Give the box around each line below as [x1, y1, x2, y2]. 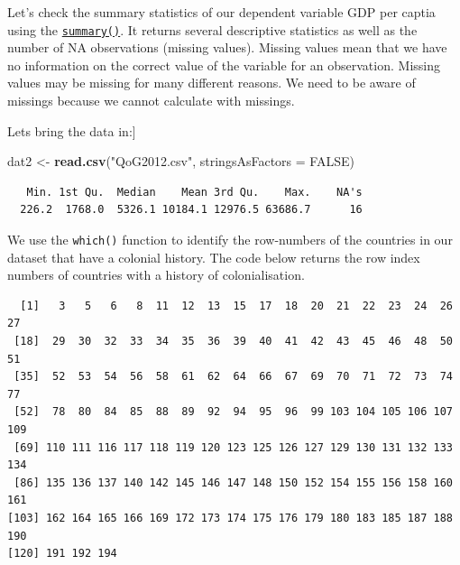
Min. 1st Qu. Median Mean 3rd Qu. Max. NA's [26, 185, 363, 199]
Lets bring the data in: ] [7, 121, 136, 140]
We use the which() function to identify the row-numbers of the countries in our [7, 230, 453, 248]
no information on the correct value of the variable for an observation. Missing [7, 55, 440, 74]
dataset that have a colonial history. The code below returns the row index [7, 247, 420, 266]
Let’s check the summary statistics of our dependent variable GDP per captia [7, 3, 436, 21]
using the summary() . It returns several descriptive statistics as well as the [7, 20, 418, 39]
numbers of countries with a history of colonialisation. [7, 265, 305, 284]
